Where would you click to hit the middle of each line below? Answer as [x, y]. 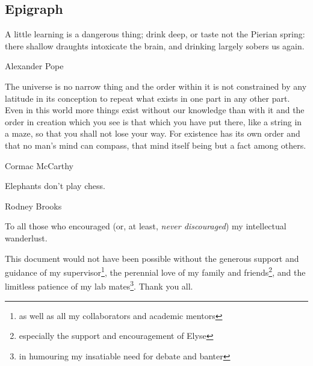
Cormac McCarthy [39, 165]
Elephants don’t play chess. [55, 186]
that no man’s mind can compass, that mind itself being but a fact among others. [156, 145]
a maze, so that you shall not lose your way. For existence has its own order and [153, 133]
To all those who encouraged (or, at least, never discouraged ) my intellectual [146, 226]
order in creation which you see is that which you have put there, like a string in [153, 121]
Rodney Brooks [33, 206]
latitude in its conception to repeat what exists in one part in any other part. [147, 98]
